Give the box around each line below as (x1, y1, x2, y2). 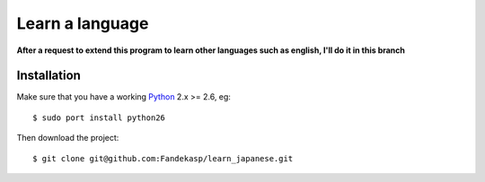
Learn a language (16, 13, 149, 33)
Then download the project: (16, 133, 119, 143)
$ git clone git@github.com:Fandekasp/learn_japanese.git (32, 153, 294, 163)
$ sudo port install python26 (32, 112, 166, 123)
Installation (16, 68, 81, 83)
